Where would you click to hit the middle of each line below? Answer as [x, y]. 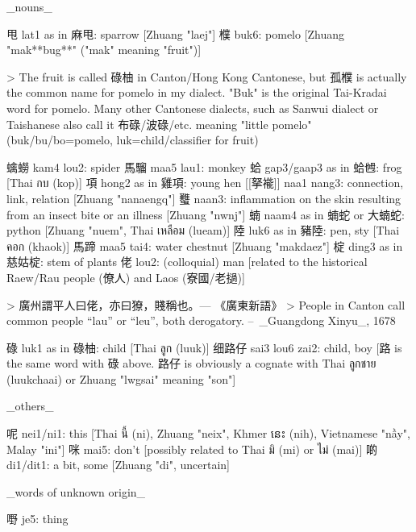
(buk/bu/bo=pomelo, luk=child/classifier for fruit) [133, 140]
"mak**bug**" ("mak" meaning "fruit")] [104, 50]
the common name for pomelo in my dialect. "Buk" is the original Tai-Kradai [197, 92]
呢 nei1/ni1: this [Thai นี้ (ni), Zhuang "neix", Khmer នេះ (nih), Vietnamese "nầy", [208, 433]
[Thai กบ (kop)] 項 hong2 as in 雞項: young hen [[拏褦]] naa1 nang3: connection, [205, 183]
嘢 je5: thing [37, 519]
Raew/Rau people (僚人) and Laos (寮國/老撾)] [126, 277]
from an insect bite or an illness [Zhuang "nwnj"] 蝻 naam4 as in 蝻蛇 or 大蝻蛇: [206, 214]
